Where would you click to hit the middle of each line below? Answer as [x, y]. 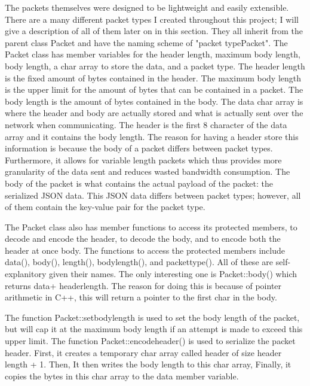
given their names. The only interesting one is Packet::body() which [173, 274]
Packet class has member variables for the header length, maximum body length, [153, 54]
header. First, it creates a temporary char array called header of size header [143, 352]
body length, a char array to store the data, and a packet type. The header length [155, 66]
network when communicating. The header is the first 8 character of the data [146, 124]
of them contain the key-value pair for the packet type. [105, 207]
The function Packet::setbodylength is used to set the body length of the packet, [152, 317]
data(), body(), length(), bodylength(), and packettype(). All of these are [139, 262]
